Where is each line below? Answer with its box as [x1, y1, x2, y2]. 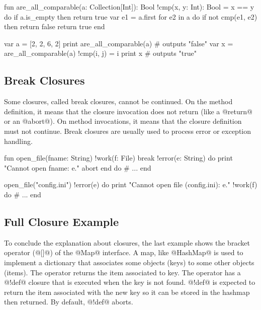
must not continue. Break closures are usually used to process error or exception [4, 125, 251, 136]
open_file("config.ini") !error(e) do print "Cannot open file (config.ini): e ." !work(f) [4, 179, 257, 190]
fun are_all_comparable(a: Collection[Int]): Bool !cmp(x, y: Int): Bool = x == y [4, 2, 254, 12]
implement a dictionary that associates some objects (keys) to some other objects [4, 257, 254, 267]
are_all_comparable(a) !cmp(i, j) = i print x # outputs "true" [4, 48, 197, 58]
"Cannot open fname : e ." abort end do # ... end [4, 162, 151, 173]
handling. [4, 135, 33, 146]
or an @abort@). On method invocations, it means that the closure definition [4, 116, 242, 126]
